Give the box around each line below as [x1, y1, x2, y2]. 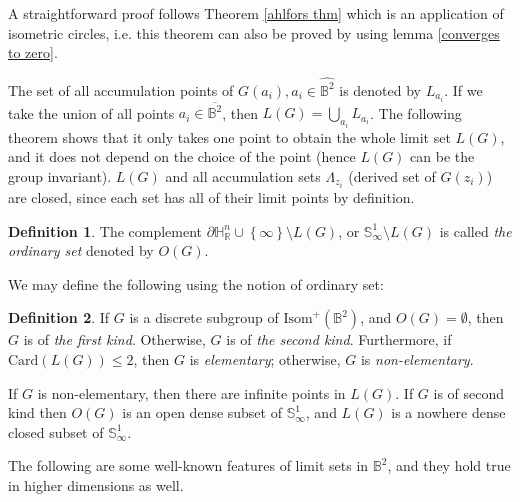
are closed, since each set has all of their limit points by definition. [8, 187, 415, 208]
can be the [410, 146, 475, 167]
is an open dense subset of [122, 402, 282, 423]
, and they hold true [387, 455, 511, 476]
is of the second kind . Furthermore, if [226, 329, 452, 350]
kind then [8, 402, 67, 423]
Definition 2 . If [8, 307, 110, 328]
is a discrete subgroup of [129, 307, 279, 328]
